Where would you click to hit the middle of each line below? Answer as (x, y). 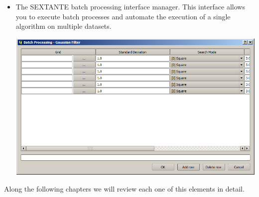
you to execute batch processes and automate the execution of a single (123, 16)
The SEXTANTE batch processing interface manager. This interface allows (130, 6)
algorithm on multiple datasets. (64, 26)
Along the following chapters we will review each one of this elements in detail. (124, 189)
